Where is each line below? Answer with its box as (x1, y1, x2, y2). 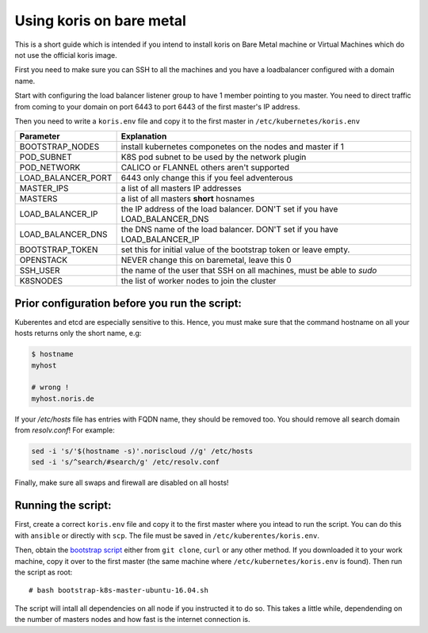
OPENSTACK (19, 254, 67, 265)
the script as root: (14, 567, 73, 577)
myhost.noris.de (31, 394, 95, 403)
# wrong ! (31, 383, 70, 392)
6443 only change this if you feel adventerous (120, 173, 293, 184)
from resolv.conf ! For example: (14, 425, 115, 435)
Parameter (19, 131, 60, 142)
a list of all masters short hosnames (120, 193, 255, 204)
